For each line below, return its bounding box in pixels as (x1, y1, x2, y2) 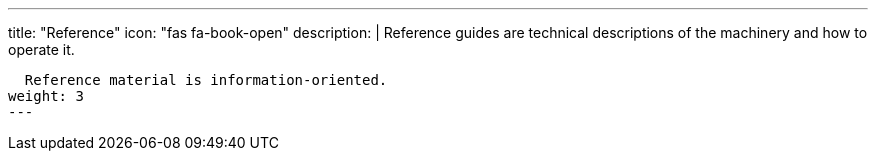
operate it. (8, 41, 75, 58)
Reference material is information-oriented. (24, 72, 388, 88)
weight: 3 (8, 88, 84, 104)
